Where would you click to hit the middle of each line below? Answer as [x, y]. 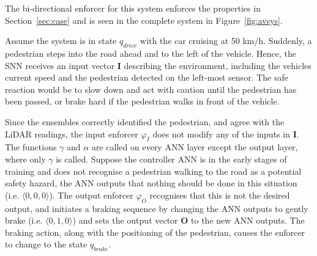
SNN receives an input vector [60, 65]
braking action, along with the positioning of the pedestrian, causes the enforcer [155, 232]
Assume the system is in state [61, 41]
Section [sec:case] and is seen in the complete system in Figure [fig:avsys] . [144, 20]
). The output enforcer [91, 195]
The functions [31, 147]
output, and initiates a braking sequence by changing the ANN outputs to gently [157, 208]
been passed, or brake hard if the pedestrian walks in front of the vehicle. [142, 101]
